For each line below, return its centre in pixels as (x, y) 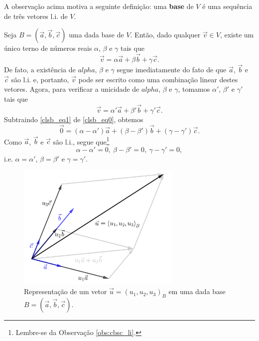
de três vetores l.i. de (36, 16)
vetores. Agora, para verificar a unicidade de (72, 89)
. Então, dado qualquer (165, 35)
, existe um (237, 35)
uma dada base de (96, 35)
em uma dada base (197, 291)
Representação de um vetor (65, 291)
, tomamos (194, 89)
